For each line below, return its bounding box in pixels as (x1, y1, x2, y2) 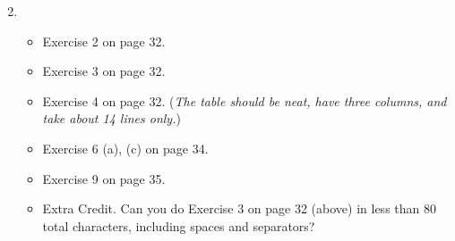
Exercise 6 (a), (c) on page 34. (42, 138, 209, 157)
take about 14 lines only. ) (42, 109, 181, 128)
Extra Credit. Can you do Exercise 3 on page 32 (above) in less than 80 (42, 199, 436, 218)
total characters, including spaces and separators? (42, 216, 315, 235)
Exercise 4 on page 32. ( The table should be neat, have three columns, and (42, 91, 447, 110)
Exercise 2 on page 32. (42, 31, 166, 50)
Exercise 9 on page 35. (42, 169, 166, 187)
